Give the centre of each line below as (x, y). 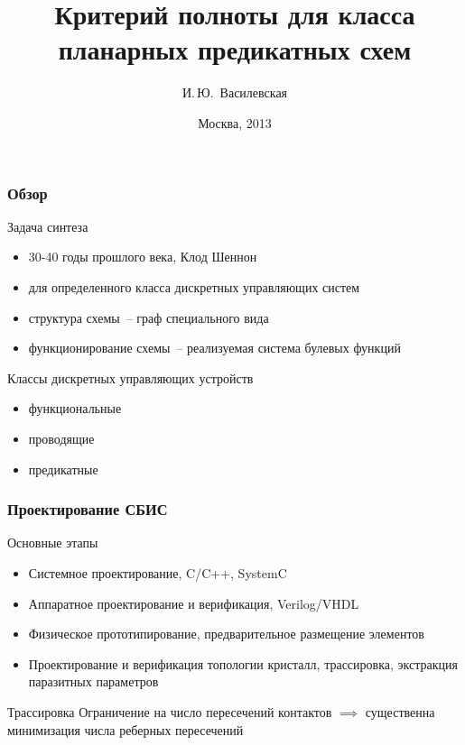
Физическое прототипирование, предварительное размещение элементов (226, 634)
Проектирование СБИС (88, 509)
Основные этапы (53, 543)
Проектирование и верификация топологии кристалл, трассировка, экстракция (243, 663)
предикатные (63, 469)
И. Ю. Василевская (235, 92)
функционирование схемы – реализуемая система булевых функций (214, 348)
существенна (400, 711)
